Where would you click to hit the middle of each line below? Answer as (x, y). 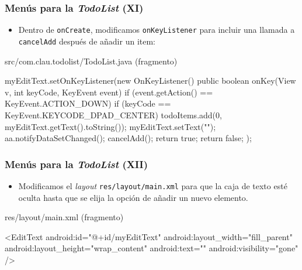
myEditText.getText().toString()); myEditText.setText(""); (110, 126)
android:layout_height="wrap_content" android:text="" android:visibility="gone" (152, 248)
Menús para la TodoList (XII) (77, 164)
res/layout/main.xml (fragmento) (64, 217)
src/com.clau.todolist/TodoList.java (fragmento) (91, 61)
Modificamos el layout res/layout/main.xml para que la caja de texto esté (153, 185)
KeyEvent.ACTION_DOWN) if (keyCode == (88, 103)
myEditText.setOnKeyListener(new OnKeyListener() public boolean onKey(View (150, 81)
